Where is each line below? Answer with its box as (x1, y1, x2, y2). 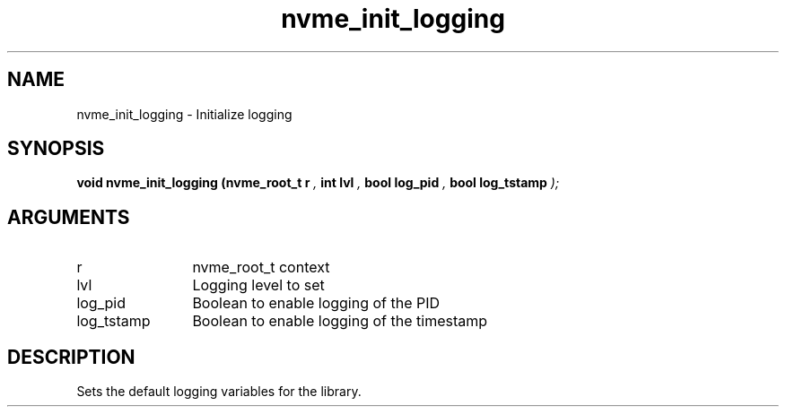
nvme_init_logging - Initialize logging (76, 106, 293, 122)
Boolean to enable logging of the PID (192, 294, 441, 313)
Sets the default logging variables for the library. (76, 384, 362, 400)
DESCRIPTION (7, 345, 135, 368)
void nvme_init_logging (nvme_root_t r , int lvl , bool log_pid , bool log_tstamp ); (76, 175, 560, 191)
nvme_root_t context (192, 258, 330, 277)
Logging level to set (192, 276, 325, 295)
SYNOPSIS (7, 137, 105, 160)
